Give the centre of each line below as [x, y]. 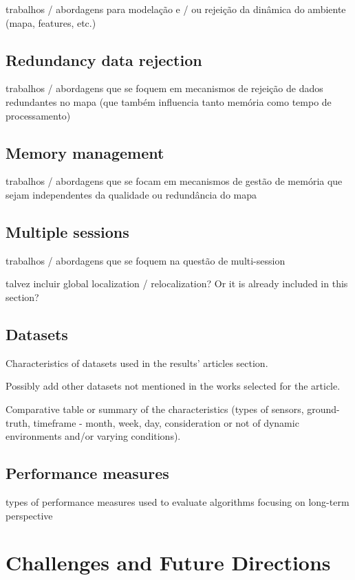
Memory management [85, 152]
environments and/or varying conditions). [93, 436]
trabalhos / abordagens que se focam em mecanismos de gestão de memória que [174, 181]
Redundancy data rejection [104, 59]
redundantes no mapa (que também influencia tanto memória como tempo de [169, 101]
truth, [18, 422]
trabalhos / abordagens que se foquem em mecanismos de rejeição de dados [164, 88]
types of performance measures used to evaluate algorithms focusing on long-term [177, 501]
